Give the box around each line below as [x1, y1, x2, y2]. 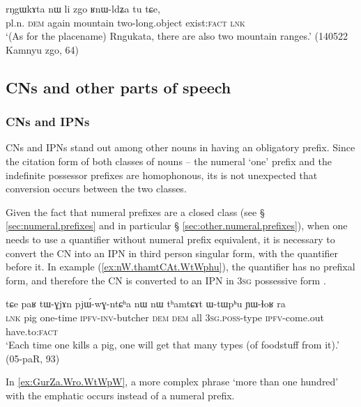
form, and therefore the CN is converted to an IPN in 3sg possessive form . [6, 272, 326, 287]
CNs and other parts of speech [6, 76, 231, 98]
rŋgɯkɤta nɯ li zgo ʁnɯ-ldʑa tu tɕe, [6, 1, 160, 15]
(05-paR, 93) [6, 351, 60, 365]
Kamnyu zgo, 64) [6, 42, 79, 56]
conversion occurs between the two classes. [6, 181, 187, 196]
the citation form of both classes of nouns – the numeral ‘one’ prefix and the [6, 153, 332, 168]
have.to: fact [6, 323, 58, 338]
